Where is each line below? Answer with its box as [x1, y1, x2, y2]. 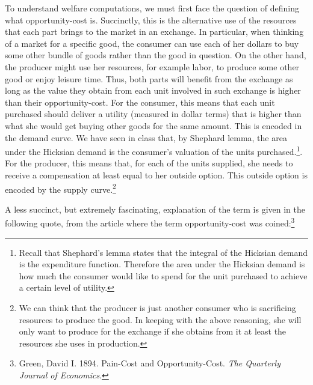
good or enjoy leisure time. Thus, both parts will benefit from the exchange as [5, 72, 293, 85]
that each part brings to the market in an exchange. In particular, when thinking [5, 25, 304, 38]
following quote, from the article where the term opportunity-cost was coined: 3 [5, 215, 295, 229]
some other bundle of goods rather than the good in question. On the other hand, [5, 49, 306, 61]
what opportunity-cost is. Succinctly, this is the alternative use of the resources [5, 13, 297, 26]
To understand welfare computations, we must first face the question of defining [5, 2, 299, 14]
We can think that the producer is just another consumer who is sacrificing [19, 302, 296, 314]
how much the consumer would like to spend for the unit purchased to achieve [19, 269, 308, 282]
